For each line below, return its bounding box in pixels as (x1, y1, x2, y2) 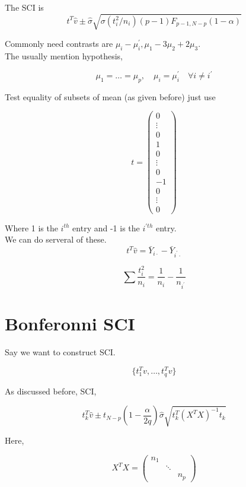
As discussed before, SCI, (5, 384, 97, 397)
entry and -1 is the (72, 221, 140, 234)
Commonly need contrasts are (5, 37, 113, 50)
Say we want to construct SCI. (5, 346, 116, 358)
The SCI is (5, 1, 44, 13)
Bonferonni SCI (5, 311, 135, 336)
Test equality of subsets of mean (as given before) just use (5, 90, 216, 103)
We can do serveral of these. (5, 233, 107, 246)
